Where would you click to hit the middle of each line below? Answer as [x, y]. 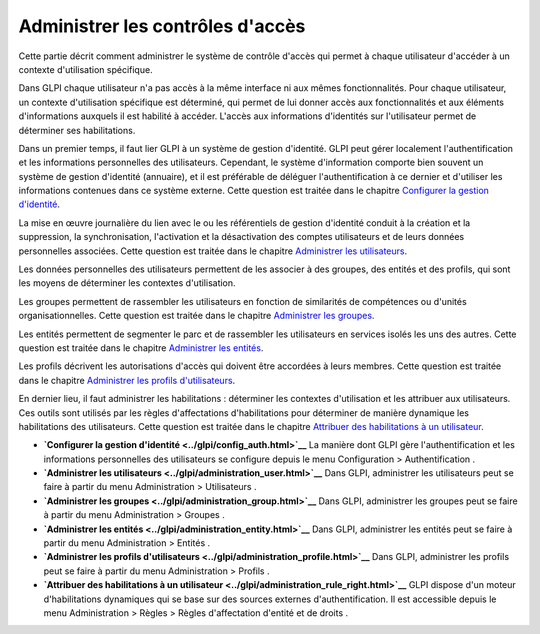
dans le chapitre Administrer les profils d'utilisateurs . [127, 380]
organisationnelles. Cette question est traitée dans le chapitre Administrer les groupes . [196, 316]
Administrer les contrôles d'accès [162, 26]
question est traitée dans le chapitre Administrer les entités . [141, 347]
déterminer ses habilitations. [77, 130]
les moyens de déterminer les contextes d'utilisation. [127, 283]
